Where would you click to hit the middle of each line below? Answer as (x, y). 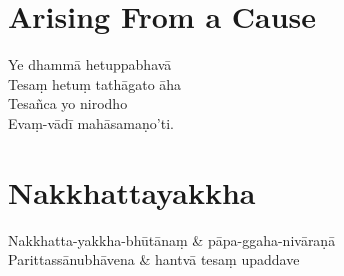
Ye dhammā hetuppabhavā (90, 64)
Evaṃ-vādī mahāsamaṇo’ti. (91, 122)
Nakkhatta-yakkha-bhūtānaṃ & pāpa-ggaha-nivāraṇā (172, 239)
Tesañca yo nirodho (68, 103)
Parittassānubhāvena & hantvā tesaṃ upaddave (154, 259)
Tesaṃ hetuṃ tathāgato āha (95, 83)
